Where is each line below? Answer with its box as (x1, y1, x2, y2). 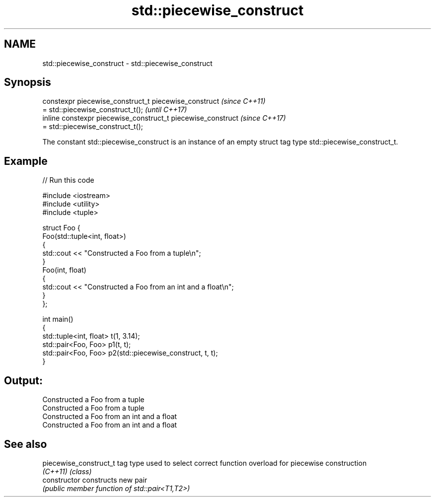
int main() (42, 315, 73, 324)
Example (4, 154, 48, 167)
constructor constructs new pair (42, 475, 147, 484)
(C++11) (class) (42, 467, 92, 476)
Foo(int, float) (42, 266, 86, 275)
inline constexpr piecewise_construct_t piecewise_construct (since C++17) (42, 114, 286, 123)
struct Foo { (42, 223, 80, 232)
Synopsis (4, 76, 51, 89)
